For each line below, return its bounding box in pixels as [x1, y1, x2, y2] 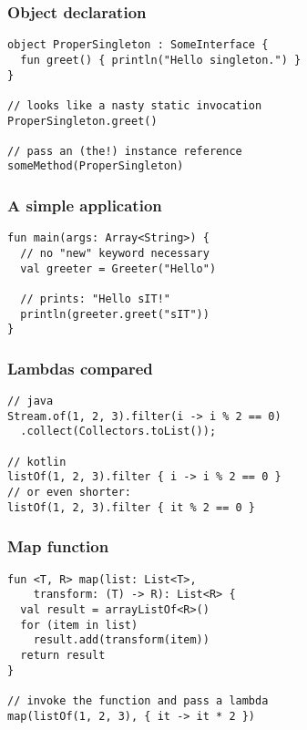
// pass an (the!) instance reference [7, 144, 242, 158]
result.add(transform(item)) [33, 633, 210, 647]
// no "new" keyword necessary [20, 247, 210, 260]
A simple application [7, 194, 162, 217]
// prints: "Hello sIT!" [20, 292, 170, 305]
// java [7, 395, 54, 408]
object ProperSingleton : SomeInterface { [7, 38, 269, 52]
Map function [7, 535, 109, 558]
